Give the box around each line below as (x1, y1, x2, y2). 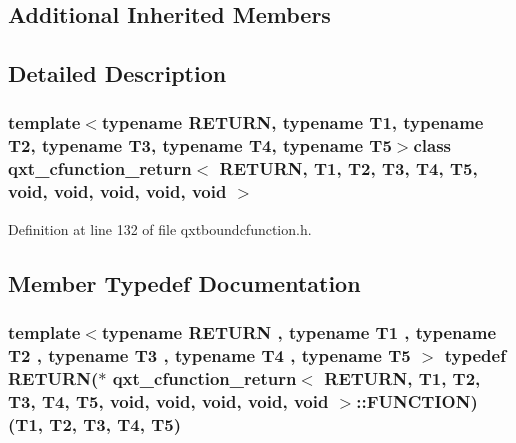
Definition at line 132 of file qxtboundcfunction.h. (8, 218, 312, 239)
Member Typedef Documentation (8, 267, 361, 298)
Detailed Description (8, 58, 227, 89)
